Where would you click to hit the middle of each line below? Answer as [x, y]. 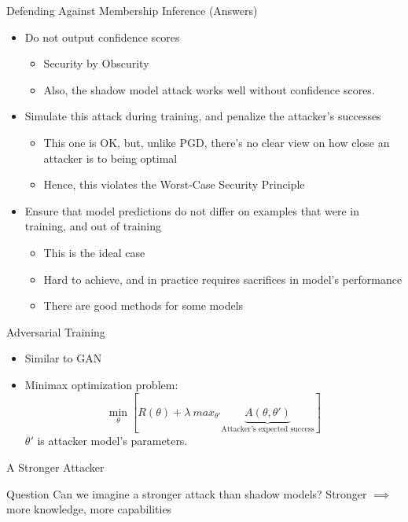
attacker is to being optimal [110, 158]
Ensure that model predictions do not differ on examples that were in [192, 210]
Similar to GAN [63, 358]
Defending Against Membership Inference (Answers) [132, 10]
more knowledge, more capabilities [89, 509]
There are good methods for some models [143, 305]
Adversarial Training [56, 331]
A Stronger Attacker [55, 467]
